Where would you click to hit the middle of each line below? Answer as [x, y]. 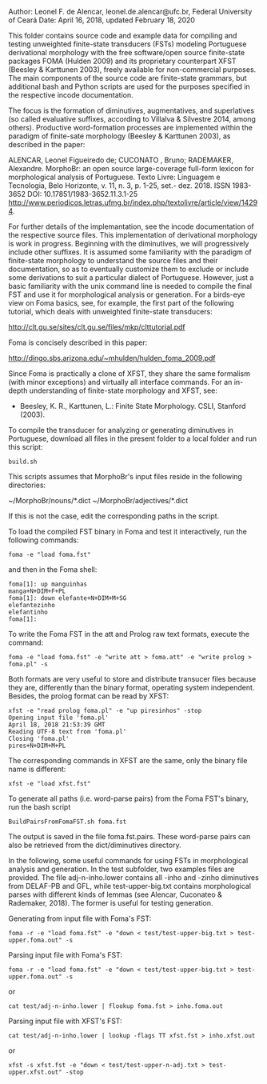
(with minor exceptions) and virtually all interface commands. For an [120, 382]
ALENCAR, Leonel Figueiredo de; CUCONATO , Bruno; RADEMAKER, [121, 160]
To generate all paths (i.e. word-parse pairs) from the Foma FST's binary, [129, 798]
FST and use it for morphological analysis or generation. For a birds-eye [127, 294]
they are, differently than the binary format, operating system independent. [132, 688]
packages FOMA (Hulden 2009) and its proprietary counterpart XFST [122, 61]
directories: [27, 485]
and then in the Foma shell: [53, 570]
